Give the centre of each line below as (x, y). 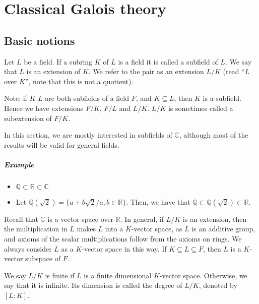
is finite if (60, 275)
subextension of (28, 118)
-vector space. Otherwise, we (203, 275)
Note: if (16, 98)
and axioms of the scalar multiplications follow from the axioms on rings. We (123, 239)
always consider (28, 248)
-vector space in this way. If (124, 248)
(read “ (234, 71)
